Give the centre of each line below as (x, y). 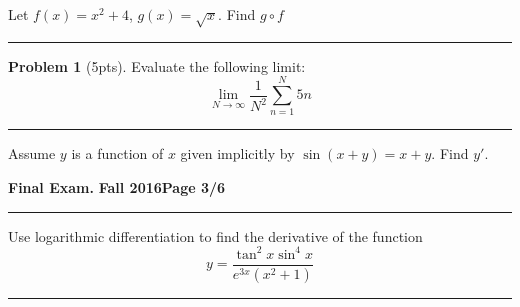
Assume (32, 153)
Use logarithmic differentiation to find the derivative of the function (215, 235)
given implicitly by (237, 153)
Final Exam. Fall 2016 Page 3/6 (117, 187)
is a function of (117, 153)
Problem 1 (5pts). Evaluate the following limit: (157, 65)
